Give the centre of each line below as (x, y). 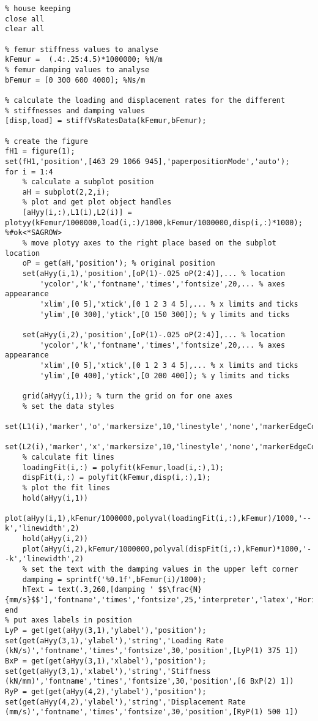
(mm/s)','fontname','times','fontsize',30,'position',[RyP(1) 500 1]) (152, 712)
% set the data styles (68, 406)
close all (25, 19)
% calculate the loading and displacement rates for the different (145, 100)
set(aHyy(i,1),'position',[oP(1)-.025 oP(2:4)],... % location (154, 274)
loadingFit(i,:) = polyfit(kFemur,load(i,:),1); (123, 467)
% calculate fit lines (68, 457)
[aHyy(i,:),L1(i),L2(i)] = (77, 213)
